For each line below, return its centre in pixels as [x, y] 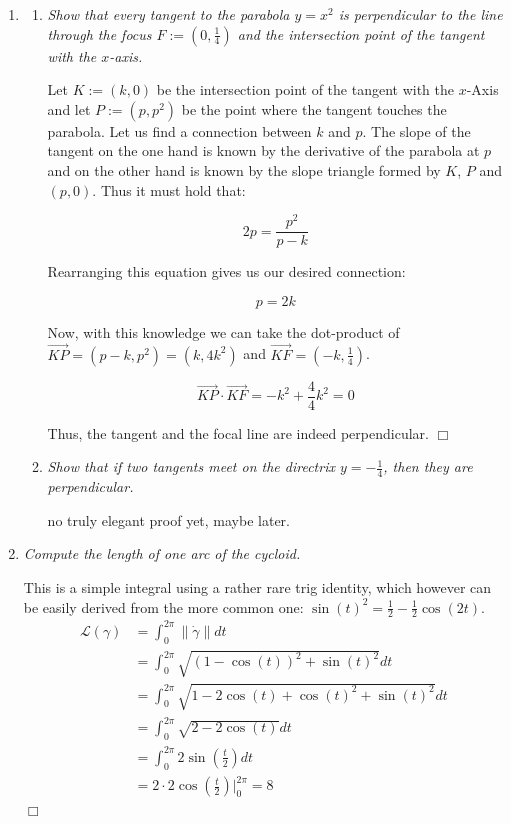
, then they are [428, 466]
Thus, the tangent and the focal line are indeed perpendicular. [238, 432]
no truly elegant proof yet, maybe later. [169, 519]
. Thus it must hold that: [169, 189]
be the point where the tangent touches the [314, 108]
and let [69, 108]
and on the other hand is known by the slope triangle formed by [244, 169]
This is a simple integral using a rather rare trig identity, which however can [257, 586]
